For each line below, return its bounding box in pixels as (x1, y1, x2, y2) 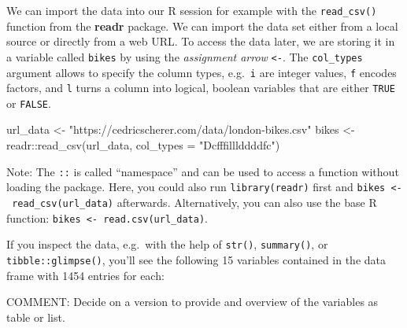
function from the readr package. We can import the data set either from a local (6, 17, 398, 34)
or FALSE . (6, 94, 51, 111)
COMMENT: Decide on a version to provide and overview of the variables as (6, 293, 379, 310)
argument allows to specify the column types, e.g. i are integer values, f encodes (6, 64, 397, 80)
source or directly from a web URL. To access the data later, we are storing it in (6, 33, 395, 50)
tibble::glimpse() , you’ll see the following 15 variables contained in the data (6, 251, 387, 267)
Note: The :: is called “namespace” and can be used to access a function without (6, 163, 399, 179)
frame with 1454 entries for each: (6, 267, 165, 283)
